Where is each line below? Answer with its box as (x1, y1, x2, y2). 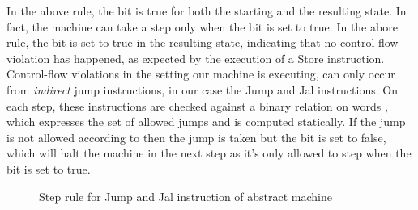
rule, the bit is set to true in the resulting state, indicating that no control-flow (6, 34, 399, 51)
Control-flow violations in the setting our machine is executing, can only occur (6, 65, 395, 82)
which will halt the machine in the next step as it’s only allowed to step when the (6, 145, 412, 162)
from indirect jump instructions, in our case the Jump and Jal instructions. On (6, 81, 398, 98)
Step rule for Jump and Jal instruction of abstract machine (39, 187, 333, 204)
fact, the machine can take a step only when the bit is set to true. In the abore (6, 18, 398, 35)
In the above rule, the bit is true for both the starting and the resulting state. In (6, 2, 407, 19)
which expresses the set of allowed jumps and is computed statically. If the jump (6, 113, 406, 130)
